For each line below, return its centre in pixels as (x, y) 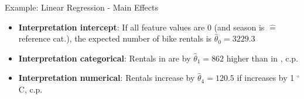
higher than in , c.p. (262, 58)
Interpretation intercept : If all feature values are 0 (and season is (141, 27)
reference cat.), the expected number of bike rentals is (115, 38)
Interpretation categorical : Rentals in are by (105, 58)
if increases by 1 (266, 78)
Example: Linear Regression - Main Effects (82, 7)
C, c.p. (30, 89)
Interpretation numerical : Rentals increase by (107, 78)
